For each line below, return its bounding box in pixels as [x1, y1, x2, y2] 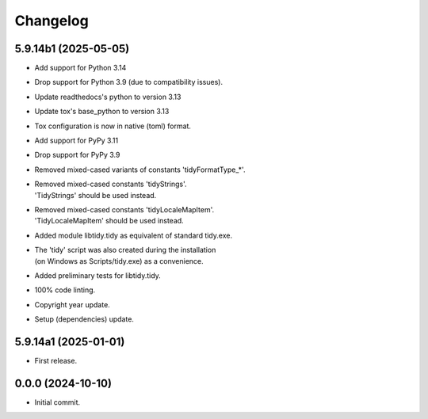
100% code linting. [34, 285, 96, 295]
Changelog [14, 12, 89, 29]
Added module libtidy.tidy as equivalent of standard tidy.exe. [34, 230, 233, 240]
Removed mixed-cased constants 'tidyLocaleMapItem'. [34, 204, 215, 214]
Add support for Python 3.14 [34, 63, 127, 73]
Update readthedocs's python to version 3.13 [34, 92, 182, 101]
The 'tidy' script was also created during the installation [34, 246, 216, 255]
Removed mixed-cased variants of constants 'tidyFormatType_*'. [34, 165, 246, 174]
